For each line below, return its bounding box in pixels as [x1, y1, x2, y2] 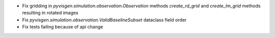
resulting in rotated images [22, 10, 78, 16]
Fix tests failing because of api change [22, 24, 103, 30]
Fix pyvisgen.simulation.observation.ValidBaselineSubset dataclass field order [22, 16, 187, 22]
